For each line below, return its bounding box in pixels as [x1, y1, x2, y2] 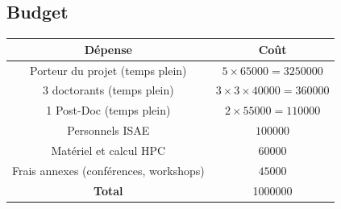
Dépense [84, 40, 132, 57]
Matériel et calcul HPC [51, 141, 166, 158]
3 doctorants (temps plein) [42, 82, 174, 98]
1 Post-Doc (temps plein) [46, 102, 171, 119]
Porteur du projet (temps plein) [30, 61, 187, 78]
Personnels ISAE [67, 122, 150, 139]
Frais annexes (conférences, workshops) [12, 161, 205, 178]
